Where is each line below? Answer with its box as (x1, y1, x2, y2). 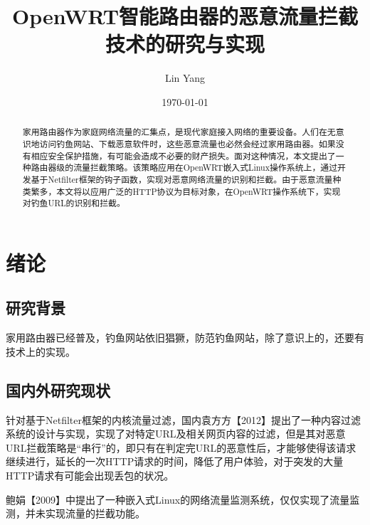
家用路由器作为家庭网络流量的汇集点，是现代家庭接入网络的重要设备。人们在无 (22, 126, 336, 138)
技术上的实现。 (6, 344, 75, 359)
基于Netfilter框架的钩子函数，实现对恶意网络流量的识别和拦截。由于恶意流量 (31, 173, 333, 185)
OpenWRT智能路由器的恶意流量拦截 (11, 1, 359, 31)
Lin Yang (164, 70, 206, 85)
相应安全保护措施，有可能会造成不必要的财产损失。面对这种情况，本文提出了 (31, 149, 336, 161)
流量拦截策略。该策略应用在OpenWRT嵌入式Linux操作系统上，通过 (73, 161, 338, 174)
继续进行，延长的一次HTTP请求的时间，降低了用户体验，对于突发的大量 (6, 454, 344, 469)
